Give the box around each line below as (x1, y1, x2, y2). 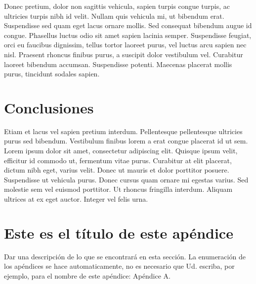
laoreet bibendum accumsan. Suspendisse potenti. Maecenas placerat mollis (4, 59, 232, 69)
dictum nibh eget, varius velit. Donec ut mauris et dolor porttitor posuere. (4, 165, 229, 175)
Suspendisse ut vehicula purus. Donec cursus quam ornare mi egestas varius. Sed (4, 174, 249, 184)
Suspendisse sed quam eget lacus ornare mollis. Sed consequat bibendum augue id (4, 20, 252, 31)
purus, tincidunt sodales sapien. (4, 69, 100, 79)
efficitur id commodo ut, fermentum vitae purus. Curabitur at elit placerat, (4, 155, 232, 165)
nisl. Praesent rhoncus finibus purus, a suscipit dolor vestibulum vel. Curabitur (4, 49, 243, 59)
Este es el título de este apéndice (4, 222, 233, 243)
